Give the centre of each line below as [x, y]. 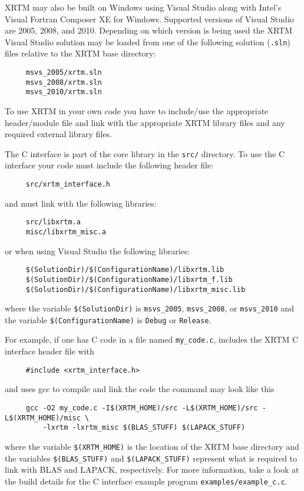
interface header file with [49, 351]
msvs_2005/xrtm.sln [64, 73]
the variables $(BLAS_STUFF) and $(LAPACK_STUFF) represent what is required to [151, 458]
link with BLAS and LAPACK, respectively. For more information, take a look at [152, 470]
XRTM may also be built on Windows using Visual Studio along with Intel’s [143, 7]
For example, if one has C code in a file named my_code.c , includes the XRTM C [152, 339]
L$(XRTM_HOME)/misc [43, 418]
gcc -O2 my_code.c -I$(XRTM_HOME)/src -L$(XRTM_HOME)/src [142, 408]
